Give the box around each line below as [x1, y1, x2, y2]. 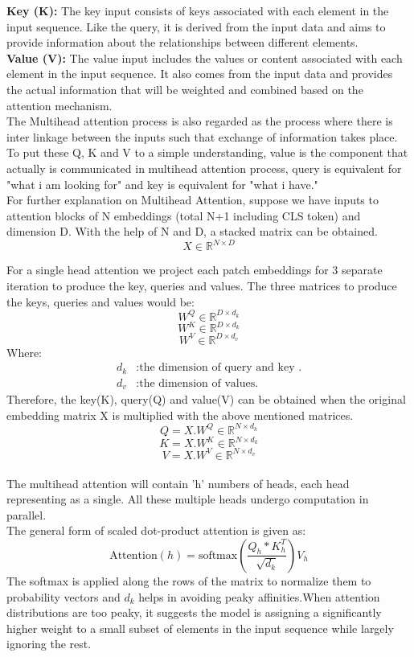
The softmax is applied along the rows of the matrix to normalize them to [6, 572, 371, 589]
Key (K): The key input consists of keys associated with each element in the [6, 2, 389, 18]
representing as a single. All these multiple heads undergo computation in [6, 491, 369, 507]
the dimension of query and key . [139, 362, 302, 374]
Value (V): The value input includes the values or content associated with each [6, 49, 403, 66]
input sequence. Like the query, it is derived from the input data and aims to [6, 18, 386, 35]
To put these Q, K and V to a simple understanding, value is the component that [6, 144, 408, 161]
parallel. [6, 506, 47, 523]
